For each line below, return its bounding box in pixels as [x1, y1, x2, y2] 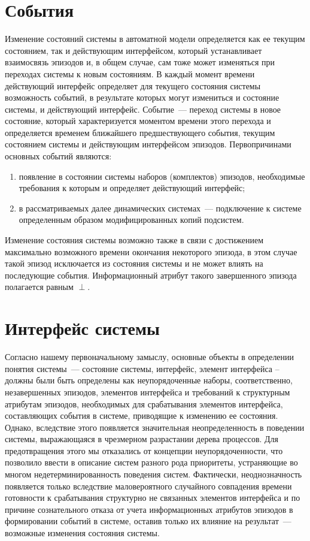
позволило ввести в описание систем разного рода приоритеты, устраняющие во [5, 456, 298, 469]
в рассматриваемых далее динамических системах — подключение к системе [19, 201, 302, 214]
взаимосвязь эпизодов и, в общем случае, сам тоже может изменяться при [5, 56, 275, 68]
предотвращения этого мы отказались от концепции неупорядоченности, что [5, 444, 283, 457]
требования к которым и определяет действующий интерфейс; [19, 182, 245, 194]
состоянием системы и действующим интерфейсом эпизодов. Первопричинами [5, 138, 291, 150]
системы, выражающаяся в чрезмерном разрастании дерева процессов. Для [5, 433, 279, 445]
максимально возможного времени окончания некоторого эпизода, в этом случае [5, 245, 297, 258]
